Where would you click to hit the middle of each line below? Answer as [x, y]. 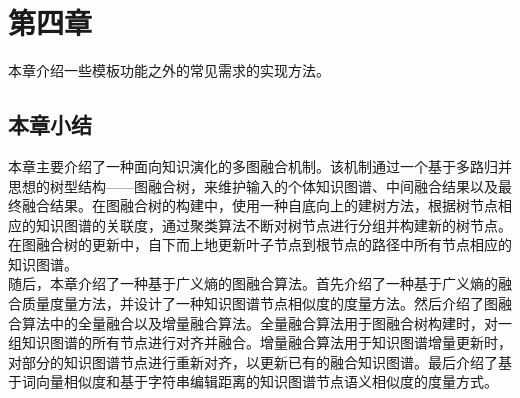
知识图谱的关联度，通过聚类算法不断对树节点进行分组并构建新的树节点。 [273, 224]
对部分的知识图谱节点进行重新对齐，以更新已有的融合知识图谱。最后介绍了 [253, 361]
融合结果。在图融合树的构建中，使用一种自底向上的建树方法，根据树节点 [259, 205]
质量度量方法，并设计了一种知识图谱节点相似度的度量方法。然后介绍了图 [259, 303]
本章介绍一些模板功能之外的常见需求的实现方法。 [169, 70]
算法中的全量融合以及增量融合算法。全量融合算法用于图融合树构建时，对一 [266, 322]
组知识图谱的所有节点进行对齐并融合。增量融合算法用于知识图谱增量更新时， [260, 342]
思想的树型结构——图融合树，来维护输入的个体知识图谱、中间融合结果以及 [253, 185]
